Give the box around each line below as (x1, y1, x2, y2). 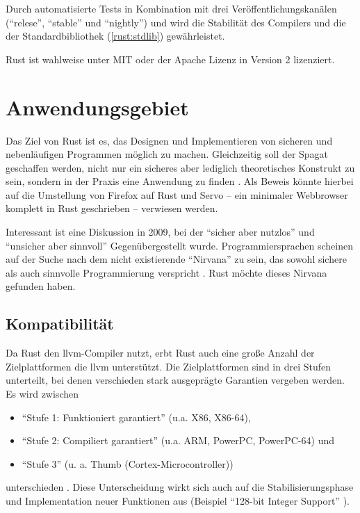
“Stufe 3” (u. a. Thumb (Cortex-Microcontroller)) (22, 456, 234, 471)
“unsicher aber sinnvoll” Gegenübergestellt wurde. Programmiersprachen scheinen (6, 238, 353, 252)
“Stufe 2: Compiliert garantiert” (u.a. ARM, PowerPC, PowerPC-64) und (22, 433, 334, 448)
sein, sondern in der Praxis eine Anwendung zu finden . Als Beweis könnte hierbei (6, 174, 354, 188)
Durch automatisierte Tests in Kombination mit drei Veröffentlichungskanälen (6, 1, 337, 15)
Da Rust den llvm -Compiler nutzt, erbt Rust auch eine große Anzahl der (6, 345, 315, 360)
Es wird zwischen (6, 386, 79, 401)
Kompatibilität (6, 313, 114, 334)
